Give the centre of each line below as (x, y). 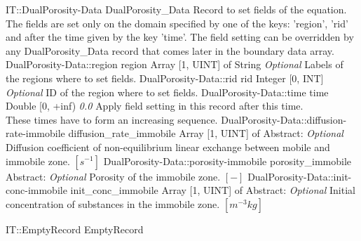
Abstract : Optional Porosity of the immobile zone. (113, 176)
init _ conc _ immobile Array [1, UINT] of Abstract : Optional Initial (213, 190)
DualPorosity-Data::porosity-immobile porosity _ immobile (227, 161)
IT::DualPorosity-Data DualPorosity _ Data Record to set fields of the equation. (176, 9)
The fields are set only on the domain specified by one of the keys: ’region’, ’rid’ (177, 23)
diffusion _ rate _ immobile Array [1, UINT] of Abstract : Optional (206, 133)
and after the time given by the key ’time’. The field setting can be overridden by (180, 37)
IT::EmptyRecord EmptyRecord (75, 229)
